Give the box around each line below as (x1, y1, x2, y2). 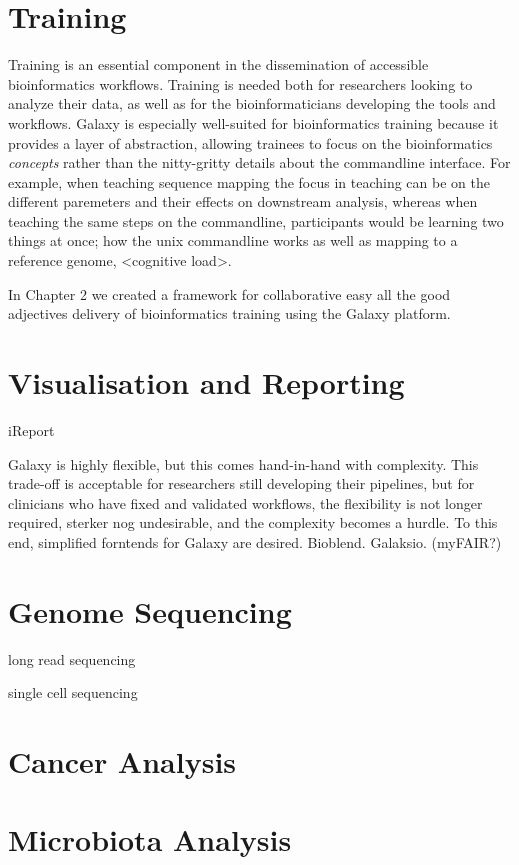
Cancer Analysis (8, 741, 237, 782)
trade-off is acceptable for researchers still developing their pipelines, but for (8, 473, 475, 494)
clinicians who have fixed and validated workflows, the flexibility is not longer (8, 492, 483, 513)
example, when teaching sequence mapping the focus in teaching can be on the (8, 171, 490, 192)
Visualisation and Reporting (8, 362, 405, 403)
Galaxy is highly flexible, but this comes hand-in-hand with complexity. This (8, 453, 479, 474)
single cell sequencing (8, 682, 138, 703)
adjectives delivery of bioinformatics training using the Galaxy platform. (8, 303, 451, 324)
